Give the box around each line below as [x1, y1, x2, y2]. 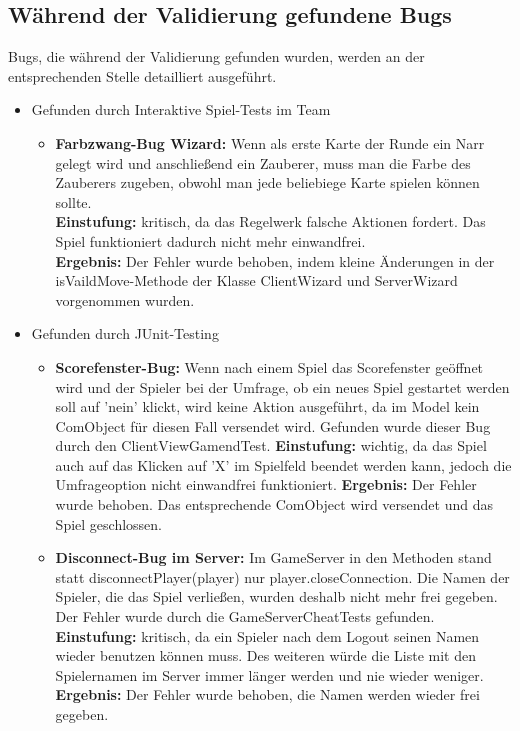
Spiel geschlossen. [55, 513, 162, 534]
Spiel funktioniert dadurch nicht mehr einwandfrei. [55, 230, 366, 251]
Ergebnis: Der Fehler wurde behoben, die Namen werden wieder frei [55, 684, 480, 705]
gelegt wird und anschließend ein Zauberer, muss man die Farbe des [55, 152, 471, 173]
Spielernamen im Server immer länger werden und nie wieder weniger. [55, 664, 484, 685]
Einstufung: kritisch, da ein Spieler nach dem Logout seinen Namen [55, 625, 480, 646]
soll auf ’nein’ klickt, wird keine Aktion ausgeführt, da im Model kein [55, 396, 480, 417]
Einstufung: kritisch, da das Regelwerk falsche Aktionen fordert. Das [55, 211, 486, 232]
